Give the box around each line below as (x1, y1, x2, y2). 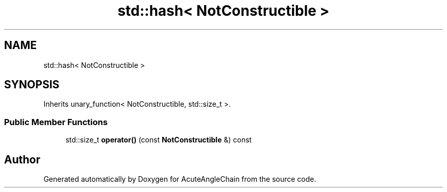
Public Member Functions (4, 116, 108, 127)
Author (4, 153, 40, 166)
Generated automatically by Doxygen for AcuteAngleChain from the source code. (43, 175, 316, 184)
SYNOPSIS (4, 78, 60, 91)
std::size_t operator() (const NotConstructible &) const (65, 135, 252, 145)
